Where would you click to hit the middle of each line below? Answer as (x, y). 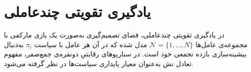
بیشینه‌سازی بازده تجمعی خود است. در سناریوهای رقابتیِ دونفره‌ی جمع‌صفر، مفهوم (125, 54)
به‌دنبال (14, 44)
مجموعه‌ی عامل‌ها (221, 44)
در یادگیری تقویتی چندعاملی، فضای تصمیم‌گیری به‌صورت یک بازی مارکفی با (114, 35)
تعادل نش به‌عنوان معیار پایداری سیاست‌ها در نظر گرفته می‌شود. (99, 63)
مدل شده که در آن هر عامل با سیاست (91, 44)
